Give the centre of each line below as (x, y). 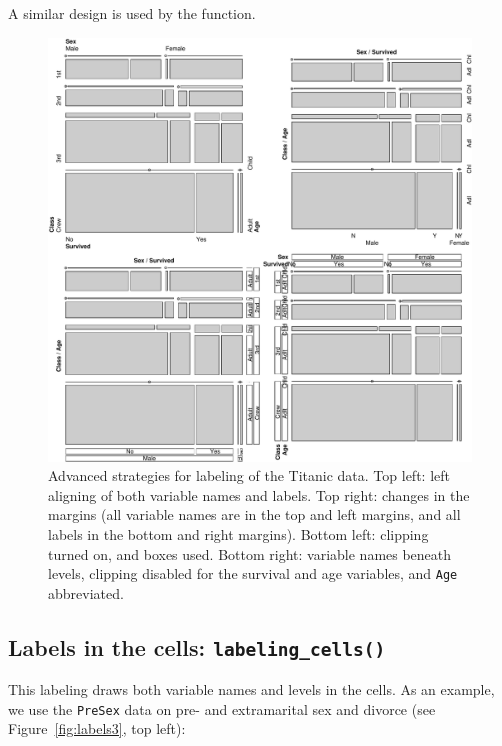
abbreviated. (86, 592)
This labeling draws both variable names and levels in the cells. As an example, (251, 689)
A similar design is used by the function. (132, 13)
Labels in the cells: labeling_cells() (197, 646)
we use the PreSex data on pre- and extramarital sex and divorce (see (222, 708)
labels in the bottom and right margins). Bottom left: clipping (238, 533)
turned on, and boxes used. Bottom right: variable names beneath (250, 553)
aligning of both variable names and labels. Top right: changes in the (259, 494)
